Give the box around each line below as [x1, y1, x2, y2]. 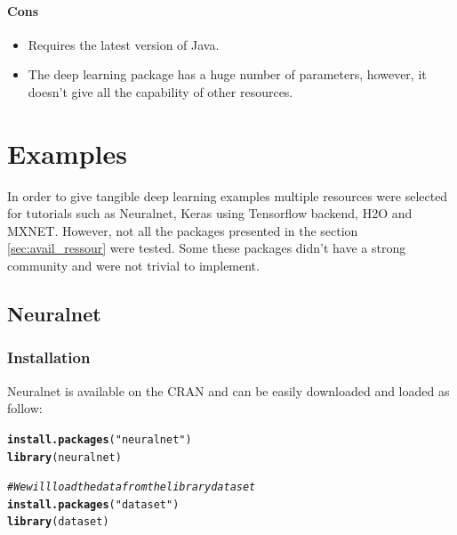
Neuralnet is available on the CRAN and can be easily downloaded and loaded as [7, 381, 450, 400]
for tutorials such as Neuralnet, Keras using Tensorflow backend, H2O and [7, 204, 413, 223]
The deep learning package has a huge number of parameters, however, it [28, 65, 427, 84]
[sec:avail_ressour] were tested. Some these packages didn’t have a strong [7, 239, 406, 257]
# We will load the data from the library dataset [7, 481, 256, 494]
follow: [7, 399, 43, 417]
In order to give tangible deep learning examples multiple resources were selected [7, 186, 448, 205]
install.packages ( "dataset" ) [7, 498, 180, 511]
